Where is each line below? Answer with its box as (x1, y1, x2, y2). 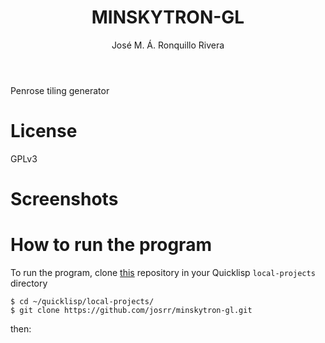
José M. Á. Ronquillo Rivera (111, 39, 225, 51)
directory (10, 277, 48, 289)
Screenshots (10, 188, 119, 211)
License (10, 120, 78, 143)
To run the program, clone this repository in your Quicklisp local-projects (10, 267, 316, 278)
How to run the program (10, 234, 212, 256)
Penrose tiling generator (10, 84, 110, 96)
